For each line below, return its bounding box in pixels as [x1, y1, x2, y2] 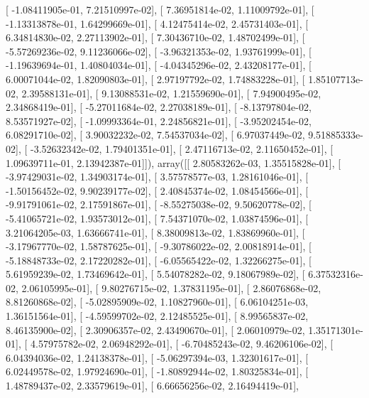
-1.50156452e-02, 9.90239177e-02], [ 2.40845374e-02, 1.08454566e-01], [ [6, 183, 309, 198]
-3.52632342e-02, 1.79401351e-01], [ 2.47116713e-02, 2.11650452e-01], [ [30, 141, 334, 156]
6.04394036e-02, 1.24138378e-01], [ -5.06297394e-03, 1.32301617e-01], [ [6, 350, 309, 365]
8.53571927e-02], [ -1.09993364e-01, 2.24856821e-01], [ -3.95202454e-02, [6, 113, 312, 128]
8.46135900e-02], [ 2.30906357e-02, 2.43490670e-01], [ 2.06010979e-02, [6, 322, 305, 337]
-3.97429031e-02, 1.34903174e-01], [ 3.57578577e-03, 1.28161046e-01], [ [6, 169, 309, 184]
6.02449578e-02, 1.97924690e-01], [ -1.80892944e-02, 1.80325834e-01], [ [6, 364, 309, 379]
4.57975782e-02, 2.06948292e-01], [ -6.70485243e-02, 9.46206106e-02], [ [30, 336, 334, 351]
